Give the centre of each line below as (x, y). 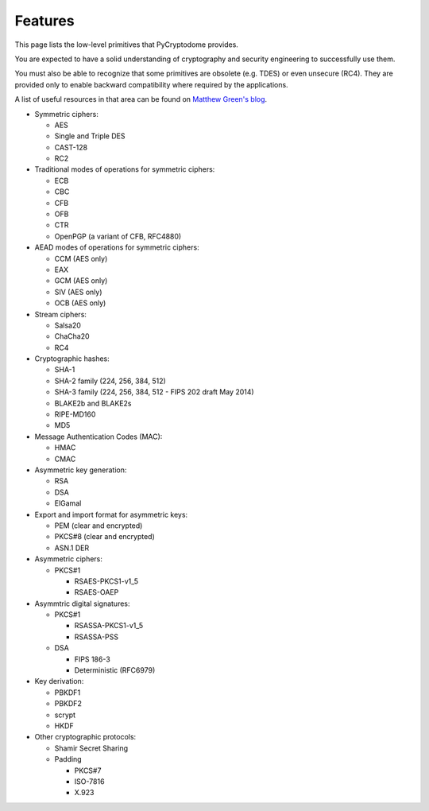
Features (44, 21)
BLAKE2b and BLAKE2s (93, 403)
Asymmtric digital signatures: (82, 603)
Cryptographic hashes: (72, 359)
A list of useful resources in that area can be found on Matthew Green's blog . (141, 99)
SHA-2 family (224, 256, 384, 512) (110, 381)
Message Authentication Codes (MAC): (99, 437)
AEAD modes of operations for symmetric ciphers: (117, 247)
